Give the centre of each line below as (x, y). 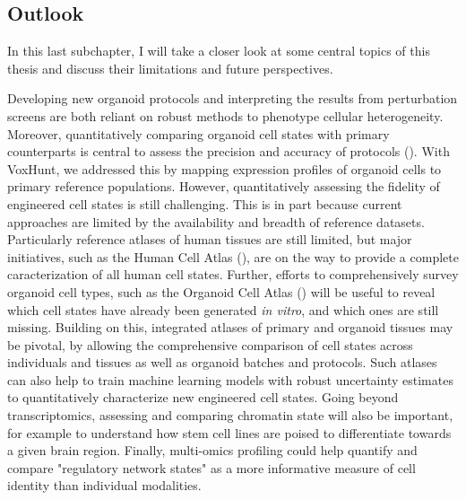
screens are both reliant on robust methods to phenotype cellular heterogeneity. (225, 115)
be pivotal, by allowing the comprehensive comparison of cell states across (210, 344)
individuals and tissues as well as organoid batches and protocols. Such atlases (222, 362)
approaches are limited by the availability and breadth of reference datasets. (216, 221)
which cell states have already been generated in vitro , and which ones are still (223, 309)
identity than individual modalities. (104, 485)
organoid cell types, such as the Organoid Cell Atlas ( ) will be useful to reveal (221, 291)
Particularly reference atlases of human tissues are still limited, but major (210, 239)
